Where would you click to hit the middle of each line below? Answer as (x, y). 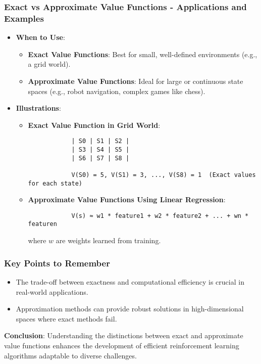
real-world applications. (52, 291)
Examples (24, 18)
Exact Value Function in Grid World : (94, 125)
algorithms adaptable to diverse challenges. (70, 355)
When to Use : (40, 37)
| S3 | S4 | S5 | (100, 149)
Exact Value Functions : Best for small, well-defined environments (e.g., (143, 54)
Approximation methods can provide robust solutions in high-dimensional (130, 309)
